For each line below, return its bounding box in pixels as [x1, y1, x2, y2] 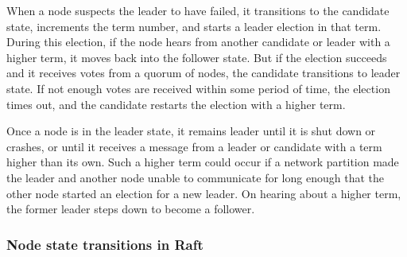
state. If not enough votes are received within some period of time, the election [6, 80, 390, 96]
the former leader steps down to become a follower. [6, 201, 255, 217]
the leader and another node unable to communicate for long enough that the [6, 169, 384, 185]
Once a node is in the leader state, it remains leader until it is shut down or [6, 123, 376, 139]
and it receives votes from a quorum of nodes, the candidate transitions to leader [6, 64, 401, 81]
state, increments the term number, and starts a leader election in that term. [6, 18, 382, 34]
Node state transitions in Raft [6, 234, 203, 254]
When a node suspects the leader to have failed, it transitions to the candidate [6, 2, 390, 18]
